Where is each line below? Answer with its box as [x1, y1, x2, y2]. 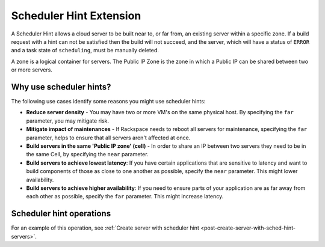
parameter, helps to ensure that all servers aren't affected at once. [26, 134, 191, 141]
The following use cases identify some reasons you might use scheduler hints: [11, 98, 206, 105]
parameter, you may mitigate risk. [26, 117, 110, 124]
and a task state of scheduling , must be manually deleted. [11, 47, 159, 54]
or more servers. [11, 66, 52, 73]
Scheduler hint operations [11, 209, 111, 219]
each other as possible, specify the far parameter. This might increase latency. [26, 193, 224, 200]
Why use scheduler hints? [11, 82, 111, 92]
